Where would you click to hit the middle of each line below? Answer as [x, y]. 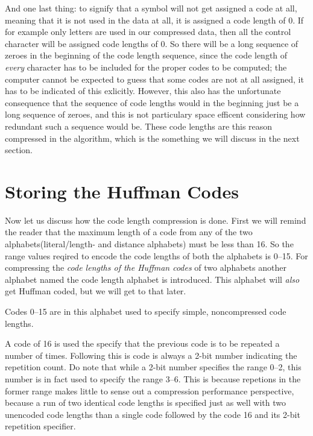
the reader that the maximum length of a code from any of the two [129, 232]
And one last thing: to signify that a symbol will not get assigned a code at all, [151, 8]
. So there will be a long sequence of [232, 43]
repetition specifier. [40, 426]
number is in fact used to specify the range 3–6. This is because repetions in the [153, 378]
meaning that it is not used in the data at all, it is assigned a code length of [145, 20]
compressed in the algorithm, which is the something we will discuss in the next [152, 138]
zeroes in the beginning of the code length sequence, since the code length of [146, 55]
